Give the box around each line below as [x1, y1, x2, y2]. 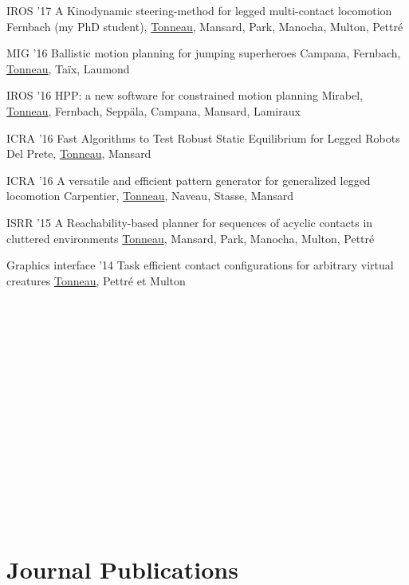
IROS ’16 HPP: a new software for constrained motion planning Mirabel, [6, 87, 364, 104]
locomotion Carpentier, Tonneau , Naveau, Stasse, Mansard [6, 187, 294, 204]
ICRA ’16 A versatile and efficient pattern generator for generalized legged [6, 171, 371, 188]
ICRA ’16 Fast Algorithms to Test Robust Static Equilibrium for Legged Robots [6, 129, 400, 146]
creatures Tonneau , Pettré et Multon [6, 272, 186, 289]
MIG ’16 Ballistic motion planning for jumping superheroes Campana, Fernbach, [6, 45, 401, 61]
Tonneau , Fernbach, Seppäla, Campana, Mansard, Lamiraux [6, 102, 301, 119]
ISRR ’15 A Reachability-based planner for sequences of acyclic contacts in [6, 214, 373, 230]
